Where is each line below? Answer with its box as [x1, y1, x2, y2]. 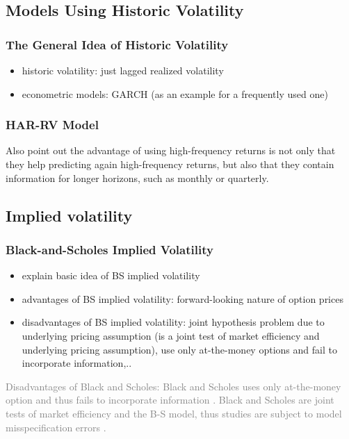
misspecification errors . [6, 420, 106, 434]
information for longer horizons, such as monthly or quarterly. [6, 170, 269, 185]
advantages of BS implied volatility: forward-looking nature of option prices [22, 291, 343, 306]
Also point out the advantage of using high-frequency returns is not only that [6, 143, 336, 158]
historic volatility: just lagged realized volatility [22, 63, 224, 77]
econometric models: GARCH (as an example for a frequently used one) [22, 86, 328, 101]
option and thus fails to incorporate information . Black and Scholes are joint [6, 392, 334, 407]
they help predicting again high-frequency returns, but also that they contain [6, 157, 334, 171]
